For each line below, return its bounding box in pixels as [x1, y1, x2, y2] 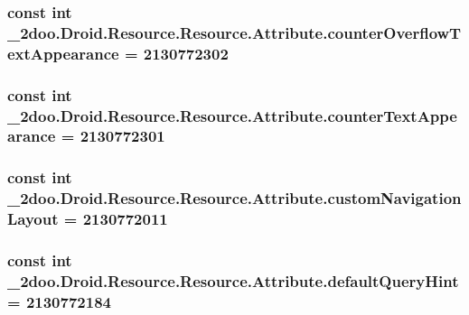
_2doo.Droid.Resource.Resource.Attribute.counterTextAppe [7, 104, 457, 126]
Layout [7, 208, 59, 230]
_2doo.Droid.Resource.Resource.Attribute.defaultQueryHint [7, 269, 459, 292]
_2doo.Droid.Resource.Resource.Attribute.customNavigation [7, 187, 462, 209]
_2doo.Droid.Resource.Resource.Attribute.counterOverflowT [7, 21, 462, 43]
